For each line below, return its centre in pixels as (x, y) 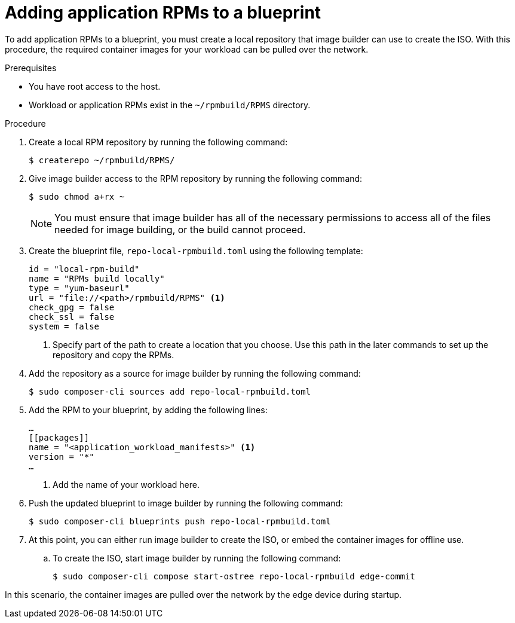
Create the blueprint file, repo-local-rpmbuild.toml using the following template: (196, 251)
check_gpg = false (72, 307)
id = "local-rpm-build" (84, 269)
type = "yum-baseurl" (79, 288)
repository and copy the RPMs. (114, 355)
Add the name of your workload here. (126, 484)
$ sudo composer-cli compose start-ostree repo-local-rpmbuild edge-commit (234, 576)
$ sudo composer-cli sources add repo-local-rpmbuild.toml (170, 391)
